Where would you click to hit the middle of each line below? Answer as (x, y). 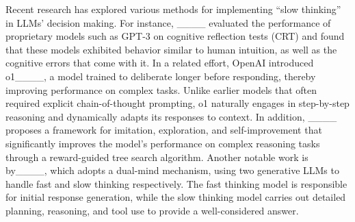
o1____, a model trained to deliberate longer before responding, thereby (161, 76)
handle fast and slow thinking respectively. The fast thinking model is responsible (176, 183)
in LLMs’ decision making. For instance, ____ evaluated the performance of (168, 22)
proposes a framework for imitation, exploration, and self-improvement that (164, 130)
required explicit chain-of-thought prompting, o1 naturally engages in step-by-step (177, 103)
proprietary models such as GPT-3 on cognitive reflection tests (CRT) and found (175, 36)
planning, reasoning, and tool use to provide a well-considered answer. (152, 210)
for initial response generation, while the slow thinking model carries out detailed (176, 197)
